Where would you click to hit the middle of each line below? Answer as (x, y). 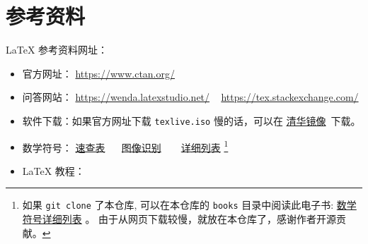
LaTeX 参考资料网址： (57, 50)
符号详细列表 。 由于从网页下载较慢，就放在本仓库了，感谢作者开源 (179, 219)
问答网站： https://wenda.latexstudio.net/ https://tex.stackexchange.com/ (190, 97)
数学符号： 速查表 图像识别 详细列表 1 (125, 146)
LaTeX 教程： (53, 170)
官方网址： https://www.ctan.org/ (98, 73)
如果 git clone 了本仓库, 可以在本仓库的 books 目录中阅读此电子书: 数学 (189, 205)
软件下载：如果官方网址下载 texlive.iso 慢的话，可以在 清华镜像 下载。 (191, 120)
